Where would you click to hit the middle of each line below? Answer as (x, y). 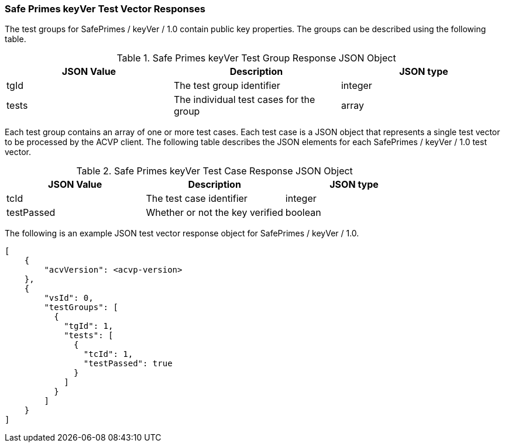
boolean (303, 213)
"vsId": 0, (69, 298)
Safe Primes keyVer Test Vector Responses (105, 9)
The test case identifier (197, 199)
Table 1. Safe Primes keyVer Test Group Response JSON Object (256, 58)
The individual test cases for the (244, 100)
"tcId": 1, (108, 354)
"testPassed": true (128, 364)
